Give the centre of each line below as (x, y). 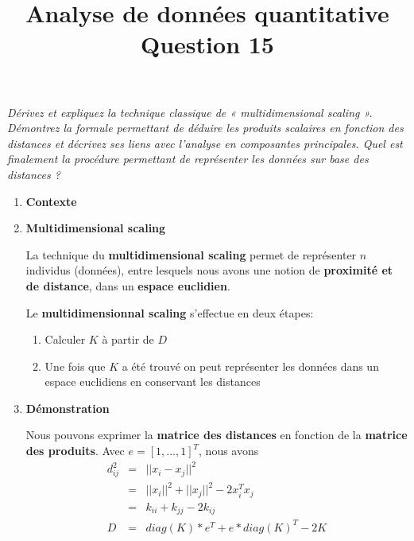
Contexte (51, 201)
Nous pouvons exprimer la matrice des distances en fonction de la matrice (217, 435)
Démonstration (68, 408)
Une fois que (75, 366)
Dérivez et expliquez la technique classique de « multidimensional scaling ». (190, 112)
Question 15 (207, 44)
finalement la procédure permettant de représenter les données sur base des (188, 159)
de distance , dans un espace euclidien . (128, 285)
